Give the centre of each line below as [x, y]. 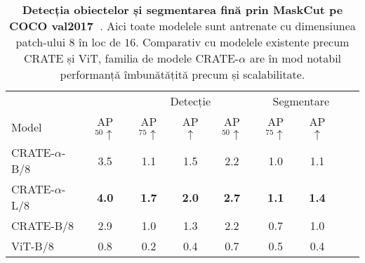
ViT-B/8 [33, 246]
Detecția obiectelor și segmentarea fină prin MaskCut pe [182, 9]
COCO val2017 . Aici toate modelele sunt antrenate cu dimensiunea [182, 26]
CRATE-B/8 [43, 225]
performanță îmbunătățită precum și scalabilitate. [182, 74]
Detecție [190, 101]
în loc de [99, 42]
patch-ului [41, 42]
